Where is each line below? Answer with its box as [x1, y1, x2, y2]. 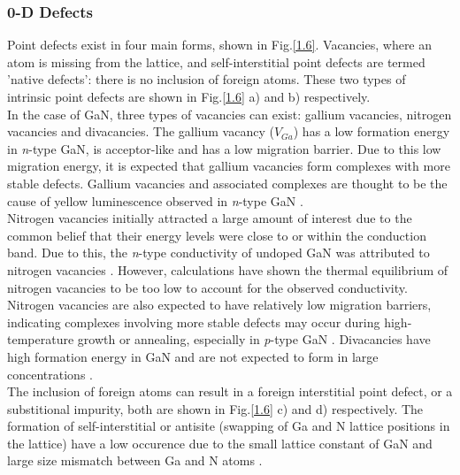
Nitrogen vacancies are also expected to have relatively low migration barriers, [7, 295, 432, 314]
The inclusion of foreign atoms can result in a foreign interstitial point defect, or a [7, 382, 453, 401]
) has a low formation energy [293, 122, 450, 141]
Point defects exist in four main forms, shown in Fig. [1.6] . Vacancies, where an [7, 35, 433, 54]
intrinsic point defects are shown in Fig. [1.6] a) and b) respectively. [7, 88, 371, 105]
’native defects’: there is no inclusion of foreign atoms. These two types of [7, 70, 406, 88]
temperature [7, 330, 74, 349]
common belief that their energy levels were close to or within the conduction [7, 226, 426, 244]
